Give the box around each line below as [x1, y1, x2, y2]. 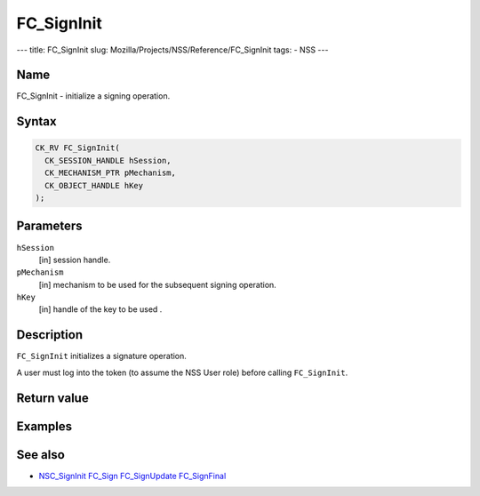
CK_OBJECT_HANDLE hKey [44, 180, 144, 190]
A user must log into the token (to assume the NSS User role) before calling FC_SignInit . [16, 367, 348, 378]
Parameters [16, 219, 83, 234]
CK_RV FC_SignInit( [35, 143, 120, 153]
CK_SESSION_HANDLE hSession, [44, 156, 172, 165]
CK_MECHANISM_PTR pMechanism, [44, 168, 177, 178]
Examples [16, 419, 73, 434]
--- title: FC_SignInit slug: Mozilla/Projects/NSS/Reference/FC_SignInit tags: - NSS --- [16, 44, 329, 55]
